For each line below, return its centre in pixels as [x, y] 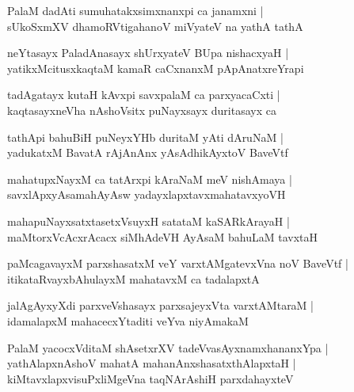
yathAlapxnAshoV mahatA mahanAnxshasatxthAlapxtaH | [152, 363]
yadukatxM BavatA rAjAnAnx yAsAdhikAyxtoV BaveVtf [148, 152]
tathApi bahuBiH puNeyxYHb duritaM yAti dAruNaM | [145, 137]
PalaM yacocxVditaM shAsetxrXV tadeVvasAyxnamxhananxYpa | [168, 347]
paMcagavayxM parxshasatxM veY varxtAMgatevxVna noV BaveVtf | [178, 263]
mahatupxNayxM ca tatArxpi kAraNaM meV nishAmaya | [150, 179]
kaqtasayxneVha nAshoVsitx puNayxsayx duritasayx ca [142, 110]
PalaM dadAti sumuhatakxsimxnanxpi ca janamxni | [135, 10]
